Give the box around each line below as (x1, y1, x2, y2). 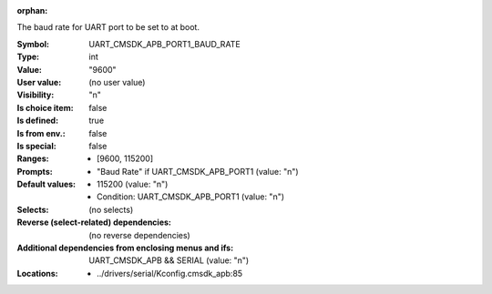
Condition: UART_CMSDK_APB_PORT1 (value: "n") (97, 191, 285, 202)
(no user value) (88, 76, 146, 87)
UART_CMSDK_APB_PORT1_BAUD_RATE (88, 38, 241, 49)
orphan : (16, 5, 48, 15)
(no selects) (88, 204, 134, 215)
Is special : (16, 140, 56, 151)
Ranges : (16, 153, 49, 164)
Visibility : (16, 89, 55, 100)
